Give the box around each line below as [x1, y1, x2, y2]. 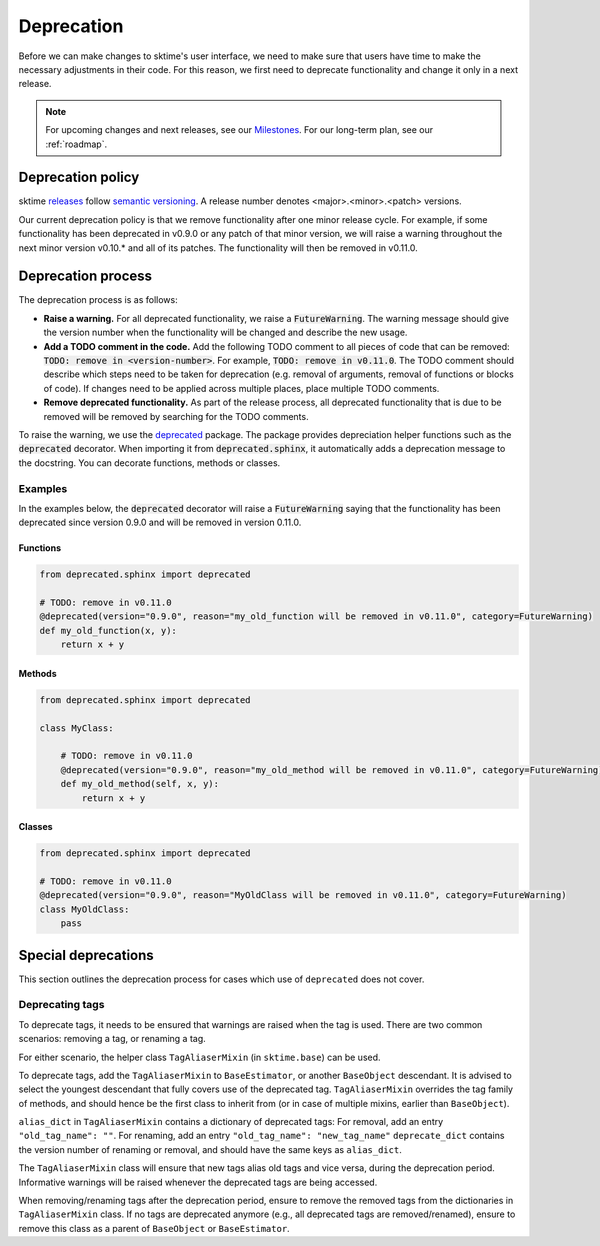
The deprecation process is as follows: [18, 294, 179, 306]
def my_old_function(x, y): [39, 625, 177, 636]
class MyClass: [39, 722, 114, 734]
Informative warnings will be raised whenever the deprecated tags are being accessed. [18, 1176, 378, 1188]
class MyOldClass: [39, 903, 130, 915]
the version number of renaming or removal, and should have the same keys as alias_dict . [18, 1143, 402, 1155]
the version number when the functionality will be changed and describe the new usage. [43, 326, 408, 339]
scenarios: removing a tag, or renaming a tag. [18, 1033, 207, 1045]
